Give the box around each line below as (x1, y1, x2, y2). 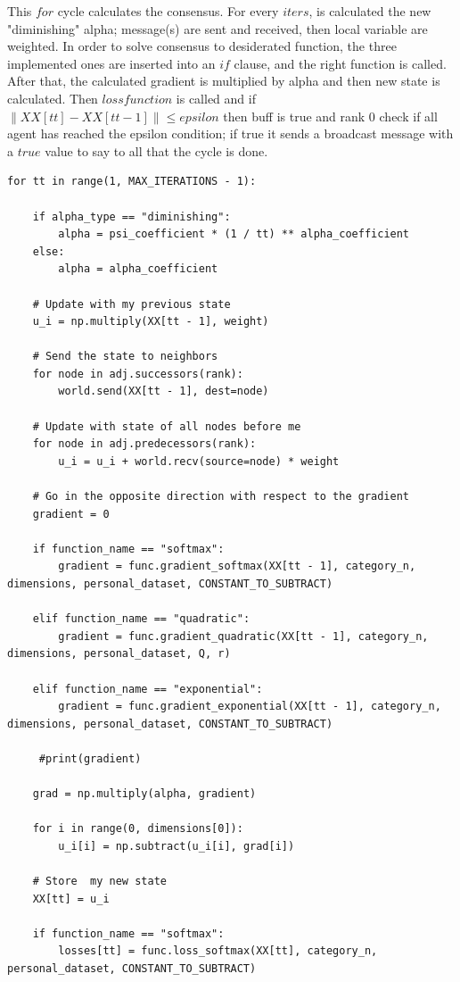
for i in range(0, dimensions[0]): (32, 822, 243, 836)
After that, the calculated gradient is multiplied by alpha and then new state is (7, 71, 440, 90)
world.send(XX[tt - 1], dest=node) (58, 385, 269, 398)
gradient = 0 (32, 507, 110, 520)
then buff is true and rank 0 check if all (223, 106, 438, 125)
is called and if (176, 88, 256, 107)
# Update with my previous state (32, 297, 231, 311)
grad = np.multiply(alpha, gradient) (32, 787, 257, 801)
